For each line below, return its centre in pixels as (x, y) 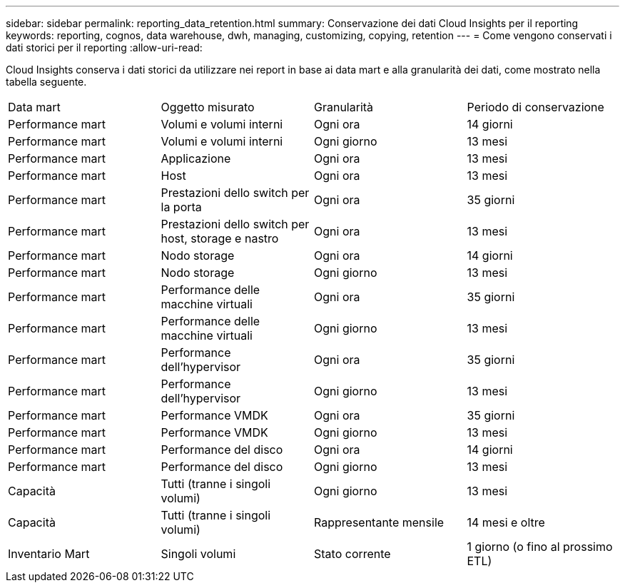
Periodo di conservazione (535, 107)
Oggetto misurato (208, 107)
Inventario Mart (49, 554)
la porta (181, 207)
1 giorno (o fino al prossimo (540, 547)
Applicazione (196, 158)
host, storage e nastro (220, 238)
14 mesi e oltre (506, 522)
